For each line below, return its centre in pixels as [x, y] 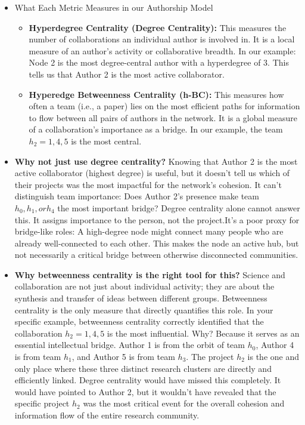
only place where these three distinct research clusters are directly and [143, 368]
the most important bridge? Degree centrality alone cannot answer [179, 207]
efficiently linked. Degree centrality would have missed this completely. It [148, 380]
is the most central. [106, 141]
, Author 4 [275, 345]
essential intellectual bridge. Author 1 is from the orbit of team [130, 345]
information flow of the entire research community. [107, 415]
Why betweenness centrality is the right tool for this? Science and [150, 274]
